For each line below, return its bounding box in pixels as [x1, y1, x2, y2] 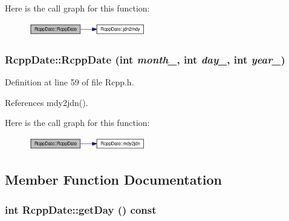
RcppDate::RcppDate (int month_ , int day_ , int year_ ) [5, 51, 285, 67]
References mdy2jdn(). [5, 96, 88, 108]
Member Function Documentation [5, 170, 222, 189]
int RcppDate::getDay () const [5, 202, 157, 217]
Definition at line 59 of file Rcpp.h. [5, 75, 134, 88]
